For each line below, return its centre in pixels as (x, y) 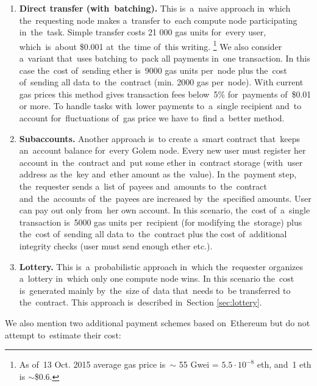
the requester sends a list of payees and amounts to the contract (143, 186)
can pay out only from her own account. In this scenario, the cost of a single (165, 210)
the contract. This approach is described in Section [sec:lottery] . (141, 302)
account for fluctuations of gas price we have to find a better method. (152, 118)
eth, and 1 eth (284, 364)
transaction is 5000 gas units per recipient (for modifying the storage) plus (161, 222)
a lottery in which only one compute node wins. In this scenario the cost (157, 278)
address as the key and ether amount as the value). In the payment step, (158, 174)
